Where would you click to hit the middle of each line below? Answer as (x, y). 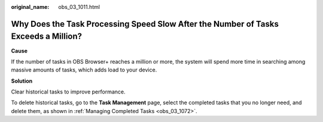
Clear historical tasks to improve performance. (68, 92)
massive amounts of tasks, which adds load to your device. (84, 70)
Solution (22, 81)
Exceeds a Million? (47, 37)
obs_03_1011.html (79, 7)
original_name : (30, 7)
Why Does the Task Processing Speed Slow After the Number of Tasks (145, 24)
